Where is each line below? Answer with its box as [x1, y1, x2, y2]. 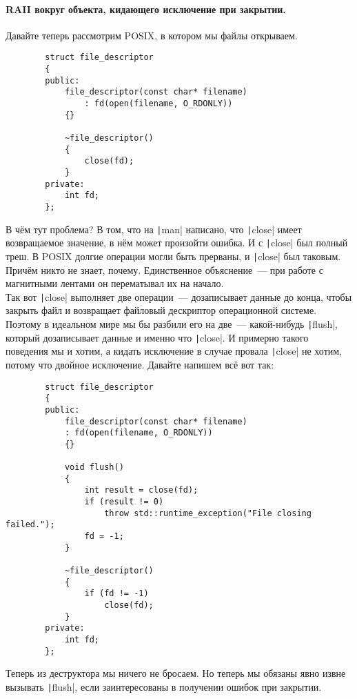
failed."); [6, 520, 55, 530]
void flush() [64, 462, 124, 473]
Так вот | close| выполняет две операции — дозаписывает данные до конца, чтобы [6, 289, 352, 304]
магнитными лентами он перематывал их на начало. [6, 276, 224, 291]
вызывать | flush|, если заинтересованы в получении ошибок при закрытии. [6, 679, 322, 693]
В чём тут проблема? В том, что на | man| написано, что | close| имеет [6, 221, 302, 236]
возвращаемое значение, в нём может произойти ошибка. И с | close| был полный [6, 235, 348, 250]
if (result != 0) [84, 497, 164, 507]
